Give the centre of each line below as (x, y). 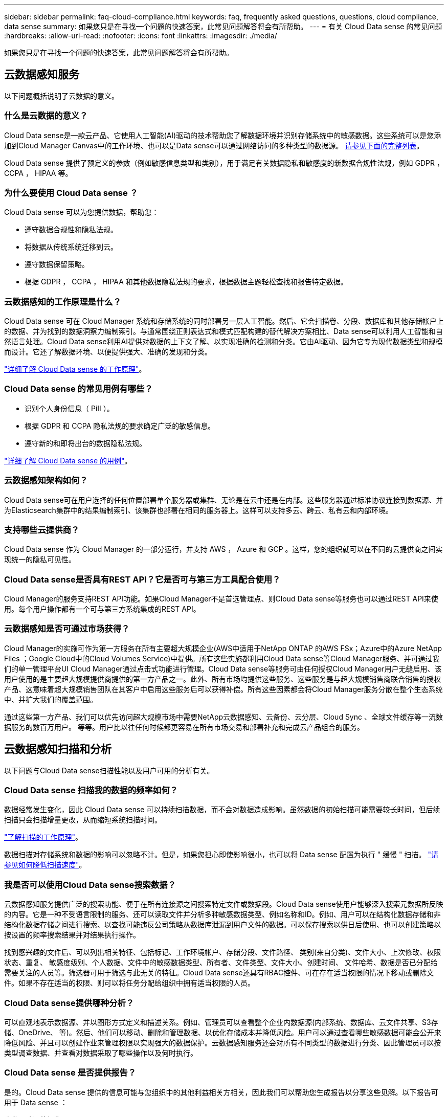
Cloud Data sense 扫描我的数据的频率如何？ (91, 790)
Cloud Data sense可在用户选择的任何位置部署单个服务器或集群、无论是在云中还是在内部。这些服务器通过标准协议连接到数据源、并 (224, 500)
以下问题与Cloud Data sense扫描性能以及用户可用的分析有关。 (109, 770)
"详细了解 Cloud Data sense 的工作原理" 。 (75, 369)
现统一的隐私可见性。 (40, 560)
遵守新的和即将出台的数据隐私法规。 (85, 443)
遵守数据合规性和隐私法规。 (71, 230)
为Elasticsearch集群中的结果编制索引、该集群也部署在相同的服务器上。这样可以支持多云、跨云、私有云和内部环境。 (198, 510)
